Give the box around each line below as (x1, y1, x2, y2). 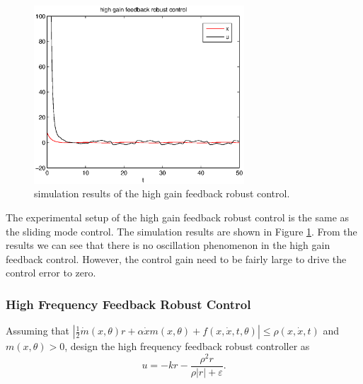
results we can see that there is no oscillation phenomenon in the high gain (6, 238, 330, 252)
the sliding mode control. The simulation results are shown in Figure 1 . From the (6, 223, 357, 238)
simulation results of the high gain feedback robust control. (34, 186, 290, 201)
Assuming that (6, 323, 69, 338)
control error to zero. (6, 265, 96, 280)
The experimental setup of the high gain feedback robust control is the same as (6, 209, 350, 224)
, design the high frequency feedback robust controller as (64, 339, 310, 354)
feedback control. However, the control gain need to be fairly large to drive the (6, 251, 347, 266)
